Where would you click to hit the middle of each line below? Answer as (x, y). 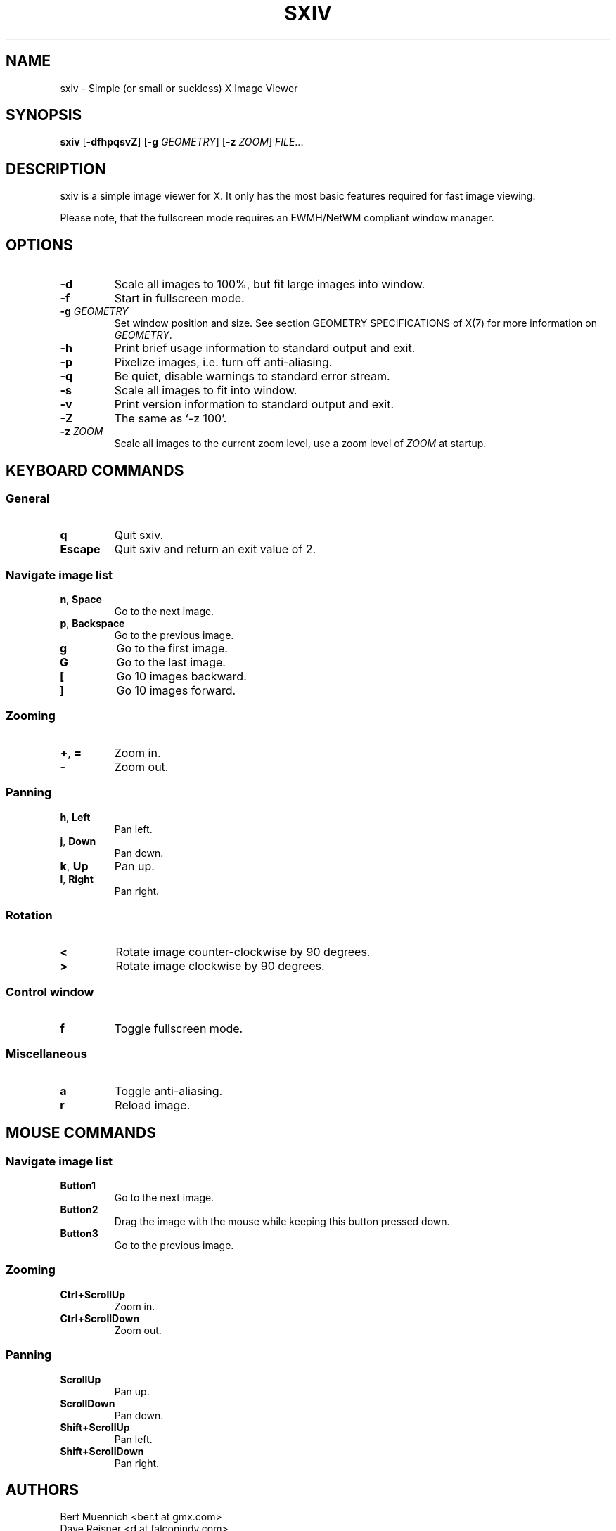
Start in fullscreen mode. (179, 298)
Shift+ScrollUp (95, 1427)
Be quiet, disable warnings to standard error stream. (252, 376)
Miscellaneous (46, 1054)
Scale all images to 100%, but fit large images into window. (270, 284)
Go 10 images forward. (176, 691)
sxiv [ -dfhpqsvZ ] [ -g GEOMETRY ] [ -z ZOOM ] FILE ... (182, 142)
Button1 (78, 1186)
